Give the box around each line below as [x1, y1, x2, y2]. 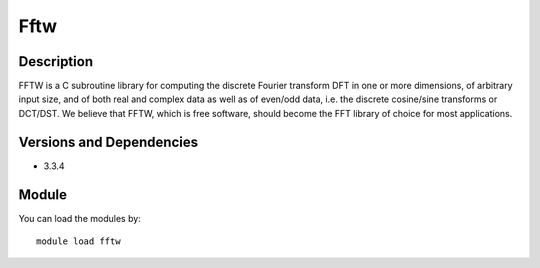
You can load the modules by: [18, 212, 142, 224]
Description [18, 53, 94, 70]
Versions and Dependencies [18, 133, 199, 150]
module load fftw [36, 236, 121, 247]
